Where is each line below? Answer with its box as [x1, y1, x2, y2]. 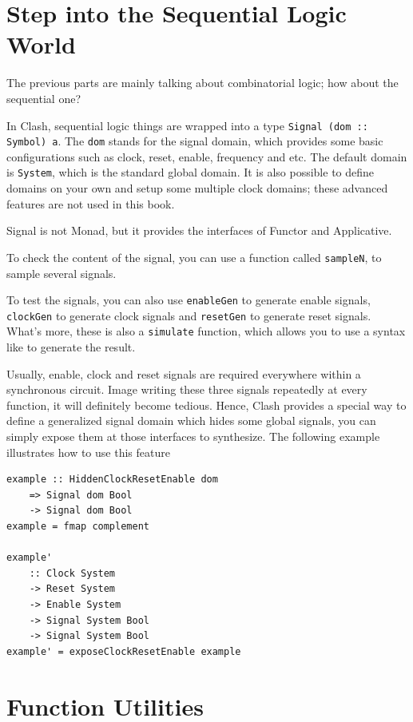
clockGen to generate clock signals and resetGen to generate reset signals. [6, 307, 371, 323]
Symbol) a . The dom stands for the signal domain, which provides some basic [6, 133, 383, 149]
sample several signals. [6, 264, 117, 281]
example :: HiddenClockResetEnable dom [6, 474, 218, 486]
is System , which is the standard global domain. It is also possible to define [6, 164, 375, 180]
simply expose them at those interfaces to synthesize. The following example [6, 428, 380, 445]
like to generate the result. [6, 339, 136, 355]
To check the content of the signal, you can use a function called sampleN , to [6, 248, 382, 265]
